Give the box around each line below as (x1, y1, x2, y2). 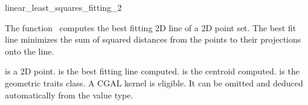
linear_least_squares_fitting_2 (5, 1, 122, 13)
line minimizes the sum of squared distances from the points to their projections (5, 33, 301, 46)
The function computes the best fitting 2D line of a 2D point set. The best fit (5, 21, 297, 34)
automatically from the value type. (5, 88, 133, 101)
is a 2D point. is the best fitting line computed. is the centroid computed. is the (5, 65, 300, 77)
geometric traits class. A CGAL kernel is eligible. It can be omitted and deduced (5, 76, 303, 89)
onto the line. (5, 44, 54, 57)
